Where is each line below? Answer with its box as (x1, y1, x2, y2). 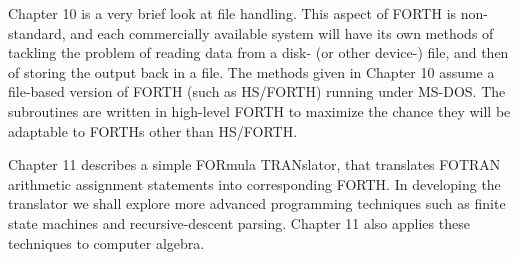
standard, (8, 22, 66, 43)
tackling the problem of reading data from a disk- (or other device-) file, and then (8, 42, 509, 63)
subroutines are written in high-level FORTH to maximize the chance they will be (8, 100, 511, 121)
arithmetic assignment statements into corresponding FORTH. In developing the (8, 173, 501, 194)
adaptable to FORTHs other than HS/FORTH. (8, 120, 298, 141)
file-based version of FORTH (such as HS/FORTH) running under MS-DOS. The (8, 81, 506, 102)
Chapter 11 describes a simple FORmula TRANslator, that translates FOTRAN (8, 154, 501, 175)
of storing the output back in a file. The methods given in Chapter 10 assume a (8, 61, 495, 82)
